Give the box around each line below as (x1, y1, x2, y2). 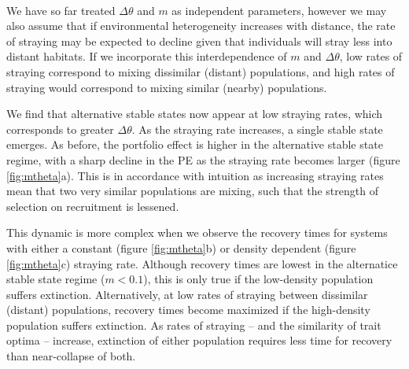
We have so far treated (6, 2, 116, 18)
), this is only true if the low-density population (143, 271, 374, 287)
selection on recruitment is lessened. (6, 197, 179, 214)
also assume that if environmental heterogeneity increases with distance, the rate (6, 17, 396, 34)
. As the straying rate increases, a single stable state (131, 120, 383, 137)
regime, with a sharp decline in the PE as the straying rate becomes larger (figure (6, 151, 400, 168)
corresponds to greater (6, 120, 114, 137)
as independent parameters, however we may (171, 2, 387, 18)
